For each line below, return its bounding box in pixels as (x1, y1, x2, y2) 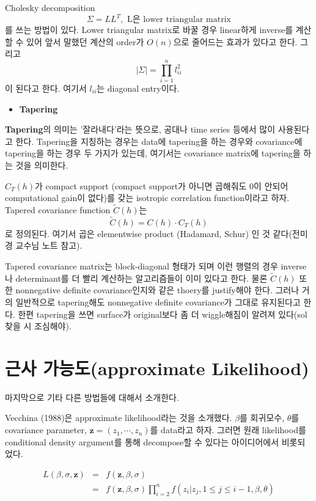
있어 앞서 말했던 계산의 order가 (26, 35, 144, 48)
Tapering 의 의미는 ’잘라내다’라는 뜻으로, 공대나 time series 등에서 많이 (5, 123, 276, 136)
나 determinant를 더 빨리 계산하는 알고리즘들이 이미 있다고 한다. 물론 (5, 271, 268, 284)
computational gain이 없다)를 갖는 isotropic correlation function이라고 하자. (5, 191, 290, 204)
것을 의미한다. (15, 158, 68, 171)
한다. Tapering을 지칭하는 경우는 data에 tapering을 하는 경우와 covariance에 (15, 134, 303, 147)
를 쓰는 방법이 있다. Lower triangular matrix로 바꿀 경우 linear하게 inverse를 (5, 23, 293, 36)
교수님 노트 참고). (15, 239, 83, 252)
